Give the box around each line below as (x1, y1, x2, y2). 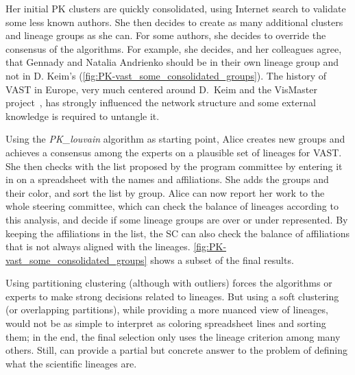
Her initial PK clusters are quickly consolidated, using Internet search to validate (5, 1, 346, 15)
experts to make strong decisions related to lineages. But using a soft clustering (5, 289, 339, 303)
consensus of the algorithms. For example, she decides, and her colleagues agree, (5, 41, 342, 56)
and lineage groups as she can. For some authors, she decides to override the (5, 28, 326, 43)
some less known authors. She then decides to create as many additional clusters (5, 14, 343, 29)
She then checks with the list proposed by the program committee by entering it (5, 158, 343, 173)
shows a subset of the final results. (150, 252, 294, 267)
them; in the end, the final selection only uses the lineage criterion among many (5, 329, 341, 343)
